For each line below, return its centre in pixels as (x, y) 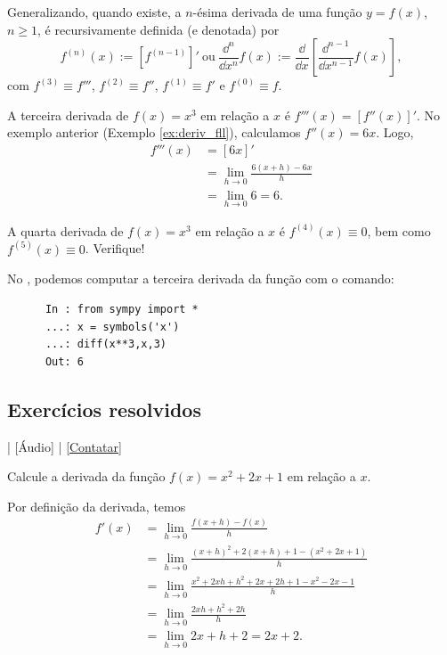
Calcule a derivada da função (86, 476)
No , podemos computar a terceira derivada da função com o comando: (201, 278)
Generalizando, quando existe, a (94, 12)
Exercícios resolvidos (104, 409)
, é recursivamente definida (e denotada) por (158, 29)
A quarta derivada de (65, 230)
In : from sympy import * (122, 310)
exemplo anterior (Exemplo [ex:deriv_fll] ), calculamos (154, 132)
